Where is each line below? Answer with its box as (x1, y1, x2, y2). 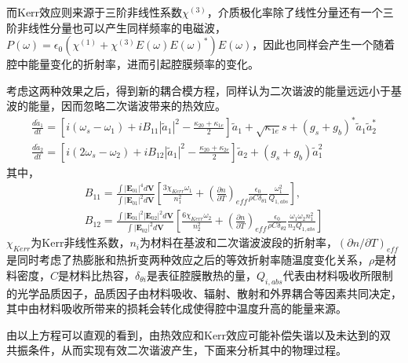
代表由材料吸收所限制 (282, 266, 393, 283)
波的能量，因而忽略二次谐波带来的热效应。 (6, 97, 226, 114)
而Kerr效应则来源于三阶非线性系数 (6, 4, 183, 20)
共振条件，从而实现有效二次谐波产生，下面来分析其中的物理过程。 (6, 342, 347, 358)
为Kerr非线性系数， (31, 234, 130, 251)
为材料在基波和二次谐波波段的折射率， (139, 234, 337, 251)
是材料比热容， (58, 266, 136, 283)
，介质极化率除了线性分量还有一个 (206, 4, 383, 20)
